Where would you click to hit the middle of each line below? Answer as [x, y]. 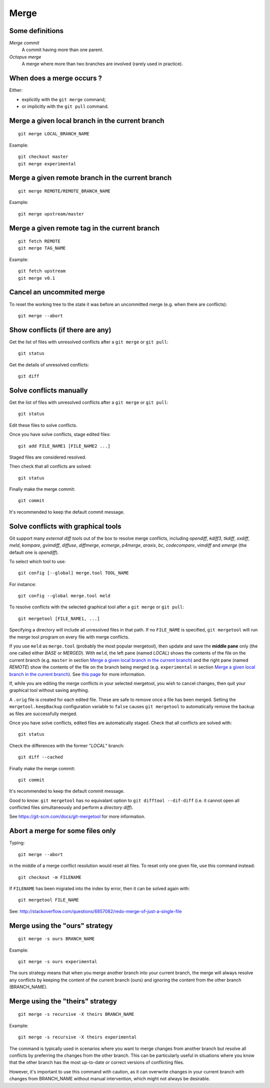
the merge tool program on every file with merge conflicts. [69, 637]
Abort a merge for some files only [62, 831]
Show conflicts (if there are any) [60, 330]
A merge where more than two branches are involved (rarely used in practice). [102, 64]
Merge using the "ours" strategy [61, 925]
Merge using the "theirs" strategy [63, 1001]
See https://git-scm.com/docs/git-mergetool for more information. [77, 816]
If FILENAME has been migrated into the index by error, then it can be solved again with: [99, 888]
